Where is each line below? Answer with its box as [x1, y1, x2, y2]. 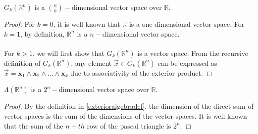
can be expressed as [157, 57, 217, 68]
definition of [4, 57, 41, 68]
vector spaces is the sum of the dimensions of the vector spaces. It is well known [4, 110, 247, 121]
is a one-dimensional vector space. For [129, 19, 245, 29]
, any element [71, 57, 112, 68]
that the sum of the [4, 120, 63, 131]
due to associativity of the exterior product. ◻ [70, 67, 212, 78]
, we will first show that [33, 47, 104, 58]
